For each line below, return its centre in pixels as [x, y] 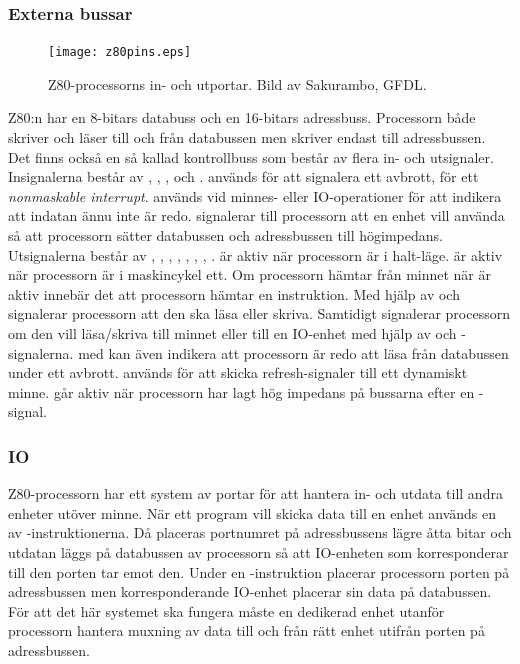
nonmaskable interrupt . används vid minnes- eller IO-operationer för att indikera [255, 195]
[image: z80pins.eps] [120, 52]
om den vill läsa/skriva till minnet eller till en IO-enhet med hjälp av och [232, 333]
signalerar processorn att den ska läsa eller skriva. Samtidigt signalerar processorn [259, 313]
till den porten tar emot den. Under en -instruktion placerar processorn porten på [259, 571]
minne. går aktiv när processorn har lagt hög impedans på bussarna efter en [241, 391]
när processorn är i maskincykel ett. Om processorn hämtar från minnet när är [249, 274]
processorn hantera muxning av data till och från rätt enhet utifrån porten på [246, 630]
